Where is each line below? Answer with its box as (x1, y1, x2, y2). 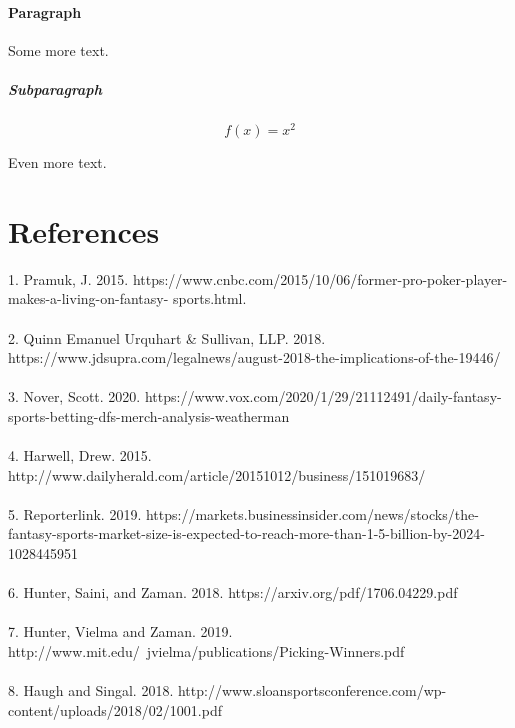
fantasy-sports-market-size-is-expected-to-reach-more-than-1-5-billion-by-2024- (8, 523, 485, 544)
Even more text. (8, 152, 107, 173)
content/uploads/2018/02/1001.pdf (8, 699, 223, 720)
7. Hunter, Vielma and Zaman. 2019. (8, 621, 233, 642)
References (8, 210, 160, 251)
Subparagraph (8, 78, 102, 99)
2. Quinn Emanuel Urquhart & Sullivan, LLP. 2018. (8, 327, 326, 348)
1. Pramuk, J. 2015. (8, 268, 129, 289)
